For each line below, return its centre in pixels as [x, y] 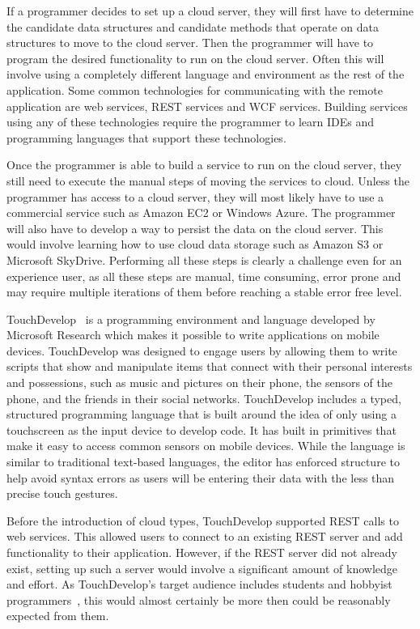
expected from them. [58, 616]
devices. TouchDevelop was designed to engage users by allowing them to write [202, 350]
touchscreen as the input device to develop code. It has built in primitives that [202, 429]
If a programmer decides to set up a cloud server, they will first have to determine [210, 11]
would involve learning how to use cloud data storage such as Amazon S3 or [195, 244]
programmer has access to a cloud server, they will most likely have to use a [195, 196]
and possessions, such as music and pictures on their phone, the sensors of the [200, 382]
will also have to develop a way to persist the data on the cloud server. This [195, 228]
